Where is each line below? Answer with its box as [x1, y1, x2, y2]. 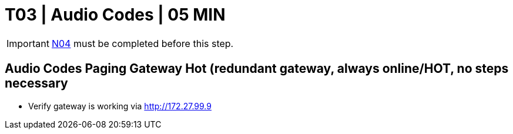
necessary [5, 76, 68, 91]
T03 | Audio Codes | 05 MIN [5, 5, 226, 25]
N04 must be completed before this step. [51, 37, 234, 49]
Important [6, 37, 49, 49]
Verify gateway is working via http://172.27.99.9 [28, 101, 212, 111]
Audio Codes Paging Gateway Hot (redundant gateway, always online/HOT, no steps [5, 61, 509, 76]
